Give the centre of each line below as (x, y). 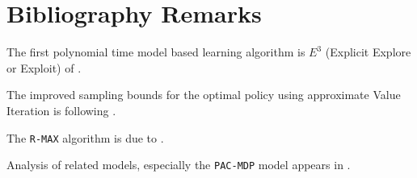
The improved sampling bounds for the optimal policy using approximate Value (204, 95)
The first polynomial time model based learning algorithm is (156, 52)
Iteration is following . (61, 110)
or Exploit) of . (44, 67)
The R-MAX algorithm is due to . (85, 137)
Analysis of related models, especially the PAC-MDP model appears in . (179, 165)
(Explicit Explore (368, 52)
